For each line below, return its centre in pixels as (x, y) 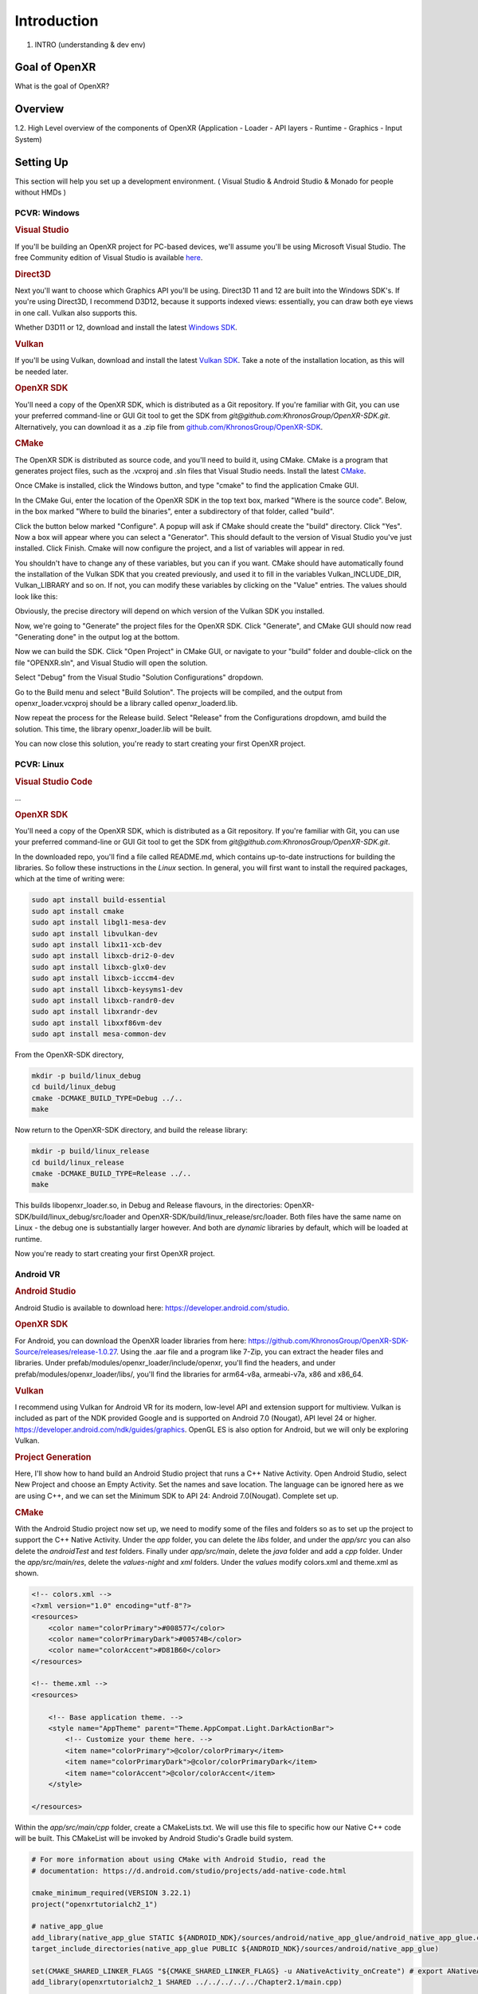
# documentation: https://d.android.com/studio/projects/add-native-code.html (189, 1871)
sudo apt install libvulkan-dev (95, 934)
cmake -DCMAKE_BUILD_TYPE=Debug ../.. (107, 1098)
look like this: (36, 596)
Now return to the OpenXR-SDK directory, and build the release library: (131, 1130)
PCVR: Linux (39, 764)
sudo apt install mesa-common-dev (99, 1034)
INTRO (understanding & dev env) (90, 45)
